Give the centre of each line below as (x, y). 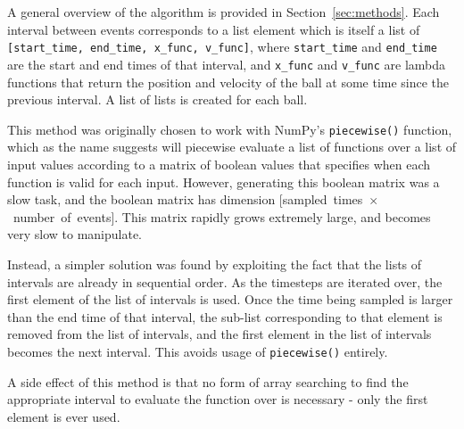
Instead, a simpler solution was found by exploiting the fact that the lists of (215, 264)
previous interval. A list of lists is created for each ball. (157, 99)
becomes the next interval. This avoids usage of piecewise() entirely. (198, 351)
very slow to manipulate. (75, 234)
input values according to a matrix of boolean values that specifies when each (219, 164)
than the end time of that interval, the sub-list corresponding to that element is (225, 316)
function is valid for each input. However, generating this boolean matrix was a (224, 181)
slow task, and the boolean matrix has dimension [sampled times (185, 199)
